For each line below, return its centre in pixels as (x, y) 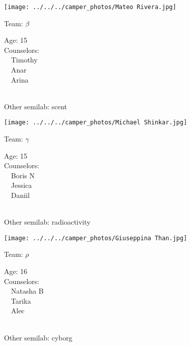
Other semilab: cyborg (38, 337)
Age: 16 (16, 271)
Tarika (21, 300)
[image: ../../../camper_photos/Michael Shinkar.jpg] (96, 123)
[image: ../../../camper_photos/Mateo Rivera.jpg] (90, 7)
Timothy (24, 60)
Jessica (21, 185)
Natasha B (27, 291)
